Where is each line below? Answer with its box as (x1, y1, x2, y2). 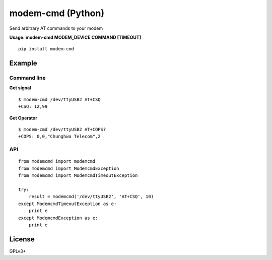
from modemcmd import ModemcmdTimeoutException (18, 173, 138, 178)
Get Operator (9, 115, 38, 121)
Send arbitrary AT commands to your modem (9, 25, 103, 31)
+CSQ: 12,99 (18, 104, 48, 109)
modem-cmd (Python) (9, 8, 104, 19)
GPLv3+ (9, 248, 26, 254)
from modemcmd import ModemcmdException (18, 165, 119, 171)
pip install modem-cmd (18, 46, 75, 52)
